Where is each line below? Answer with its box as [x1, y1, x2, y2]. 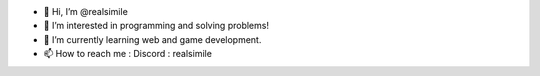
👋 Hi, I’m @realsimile [43, 6, 129, 17]
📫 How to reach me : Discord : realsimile [43, 48, 212, 60]
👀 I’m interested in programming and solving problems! [43, 20, 270, 32]
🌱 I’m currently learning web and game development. [43, 33, 262, 45]
